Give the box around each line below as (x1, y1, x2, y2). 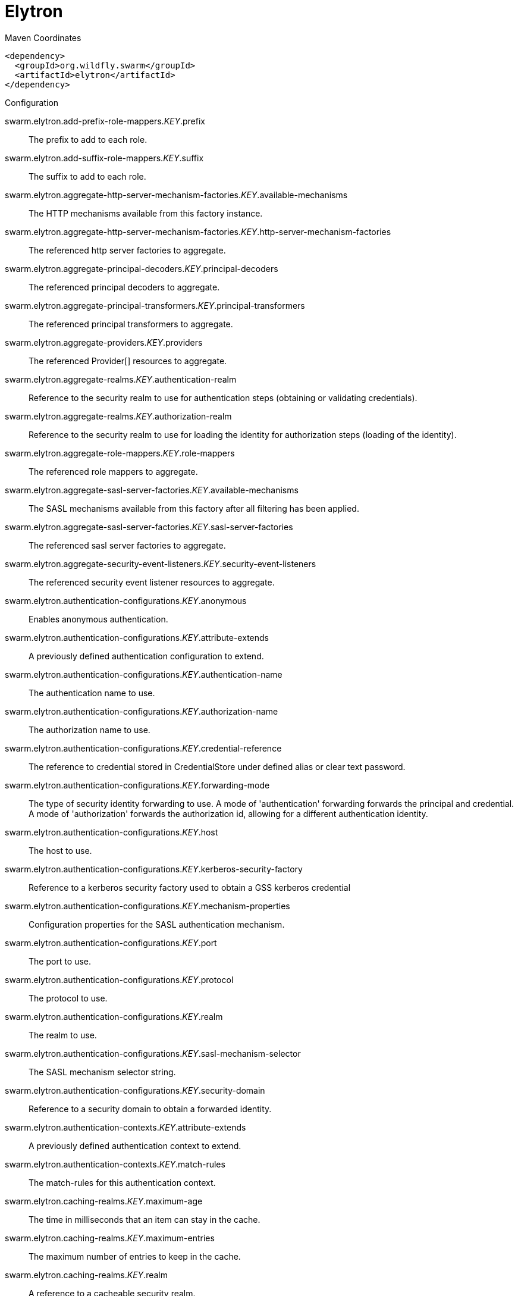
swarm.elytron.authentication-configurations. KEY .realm (5, 1011, 223, 1022)
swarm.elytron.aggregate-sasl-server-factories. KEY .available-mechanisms (5, 484, 299, 495)
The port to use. (29, 956, 92, 966)
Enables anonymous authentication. (29, 613, 168, 624)
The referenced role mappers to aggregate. (29, 466, 198, 477)
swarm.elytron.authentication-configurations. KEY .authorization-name (5, 706, 278, 716)
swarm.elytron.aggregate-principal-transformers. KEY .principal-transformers (5, 300, 305, 311)
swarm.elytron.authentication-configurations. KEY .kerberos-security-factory (5, 863, 303, 874)
